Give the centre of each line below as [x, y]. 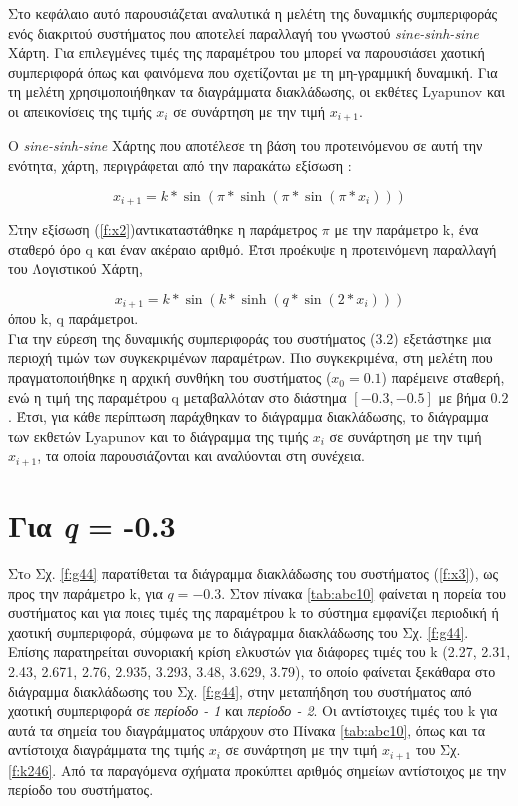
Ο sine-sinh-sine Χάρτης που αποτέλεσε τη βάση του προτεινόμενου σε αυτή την [245, 145]
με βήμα [462, 396]
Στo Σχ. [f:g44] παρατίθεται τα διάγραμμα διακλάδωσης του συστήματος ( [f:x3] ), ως [253, 573]
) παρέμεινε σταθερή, [443, 377]
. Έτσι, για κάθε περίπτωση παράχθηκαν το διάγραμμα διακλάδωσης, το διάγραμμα [248, 416]
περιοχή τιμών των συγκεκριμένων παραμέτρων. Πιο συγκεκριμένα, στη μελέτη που [250, 357]
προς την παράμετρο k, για [85, 592]
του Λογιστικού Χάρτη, [75, 268]
